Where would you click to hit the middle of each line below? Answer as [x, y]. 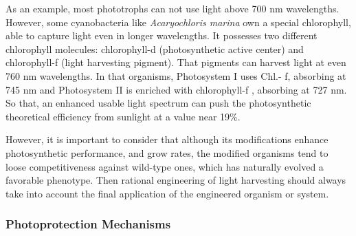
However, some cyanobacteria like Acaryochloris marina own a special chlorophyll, [178, 22]
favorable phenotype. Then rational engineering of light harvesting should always [176, 180]
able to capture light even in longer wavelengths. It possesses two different [162, 35]
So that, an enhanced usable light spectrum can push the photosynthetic [158, 103]
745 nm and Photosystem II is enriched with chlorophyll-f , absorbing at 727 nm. [176, 89]
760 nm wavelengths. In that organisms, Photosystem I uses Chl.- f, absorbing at [176, 75]
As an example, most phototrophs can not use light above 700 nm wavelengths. [173, 8]
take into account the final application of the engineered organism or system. [167, 193]
